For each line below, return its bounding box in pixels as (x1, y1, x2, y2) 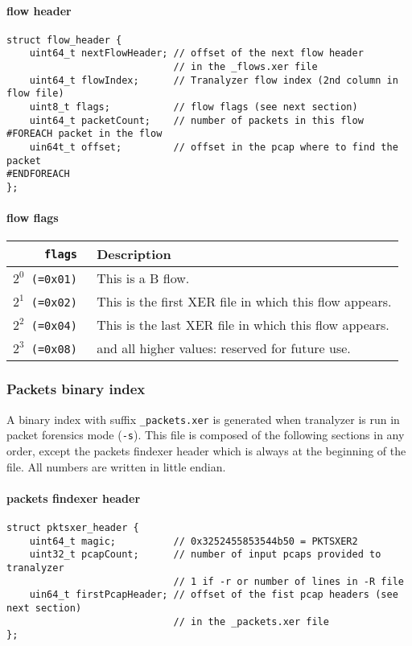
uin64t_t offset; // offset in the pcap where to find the (29, 142, 398, 154)
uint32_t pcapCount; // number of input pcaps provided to (29, 549, 381, 561)
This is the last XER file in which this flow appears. (97, 315, 389, 335)
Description (97, 245, 171, 264)
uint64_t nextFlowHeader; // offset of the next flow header (29, 47, 364, 60)
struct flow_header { (6, 34, 122, 46)
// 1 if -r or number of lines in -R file (173, 575, 404, 587)
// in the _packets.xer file (173, 615, 329, 627)
